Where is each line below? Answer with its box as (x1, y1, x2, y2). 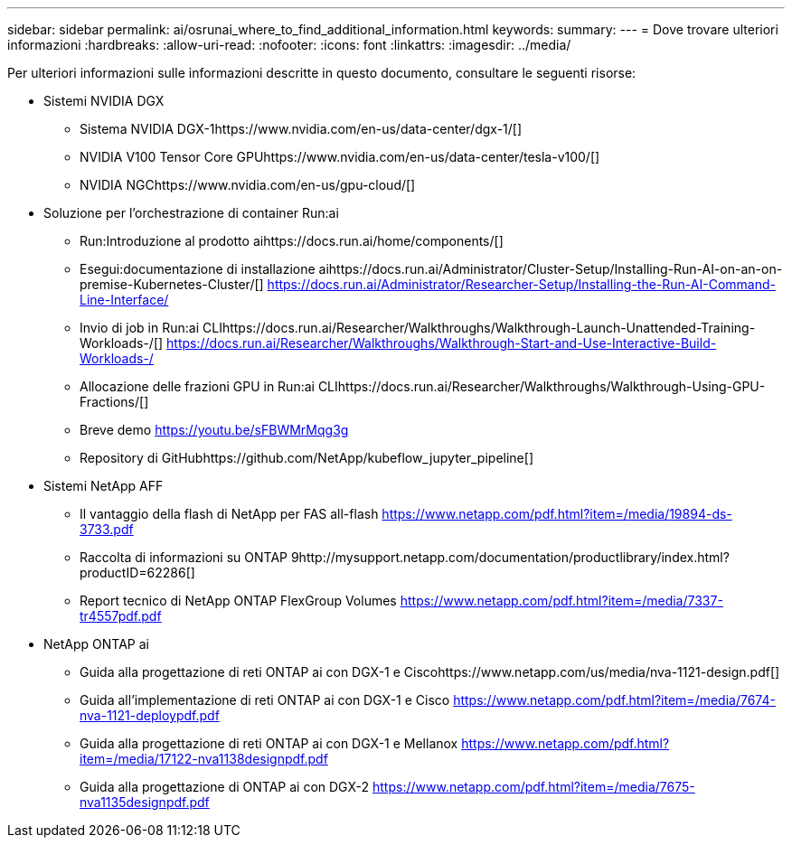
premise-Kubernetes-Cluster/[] (80, 277, 264, 292)
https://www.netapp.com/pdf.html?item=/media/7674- (453, 692, 776, 708)
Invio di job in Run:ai (80, 320, 200, 335)
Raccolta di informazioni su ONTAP (80, 549, 288, 565)
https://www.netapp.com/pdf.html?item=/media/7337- (400, 593, 723, 608)
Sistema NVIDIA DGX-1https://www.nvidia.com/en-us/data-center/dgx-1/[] (80, 121, 523, 136)
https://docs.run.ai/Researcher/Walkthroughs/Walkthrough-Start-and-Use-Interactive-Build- (166, 335, 717, 351)
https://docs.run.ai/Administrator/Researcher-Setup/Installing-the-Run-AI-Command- (267, 277, 776, 292)
